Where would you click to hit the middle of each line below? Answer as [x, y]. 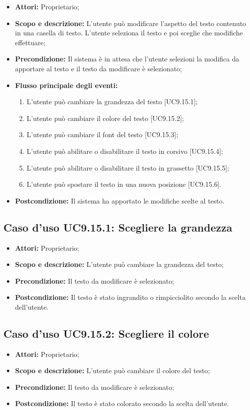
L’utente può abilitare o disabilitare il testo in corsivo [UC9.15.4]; [125, 151]
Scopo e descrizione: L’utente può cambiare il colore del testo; [112, 370]
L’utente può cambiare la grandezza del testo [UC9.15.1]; [112, 102]
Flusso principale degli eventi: [66, 85]
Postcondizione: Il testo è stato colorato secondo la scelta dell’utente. [122, 403]
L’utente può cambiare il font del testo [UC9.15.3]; [102, 134]
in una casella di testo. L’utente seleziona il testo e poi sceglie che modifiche [129, 33]
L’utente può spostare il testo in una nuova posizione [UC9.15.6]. [124, 184]
